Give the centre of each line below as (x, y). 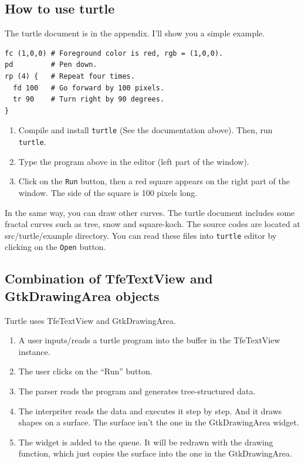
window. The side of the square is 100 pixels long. (108, 192)
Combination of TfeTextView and (109, 278)
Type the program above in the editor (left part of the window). (134, 161)
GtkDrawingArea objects (82, 295)
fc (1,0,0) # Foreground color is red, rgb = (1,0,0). (114, 53)
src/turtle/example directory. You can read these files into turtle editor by (141, 235)
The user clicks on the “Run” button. (85, 371)
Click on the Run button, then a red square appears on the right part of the (154, 181)
